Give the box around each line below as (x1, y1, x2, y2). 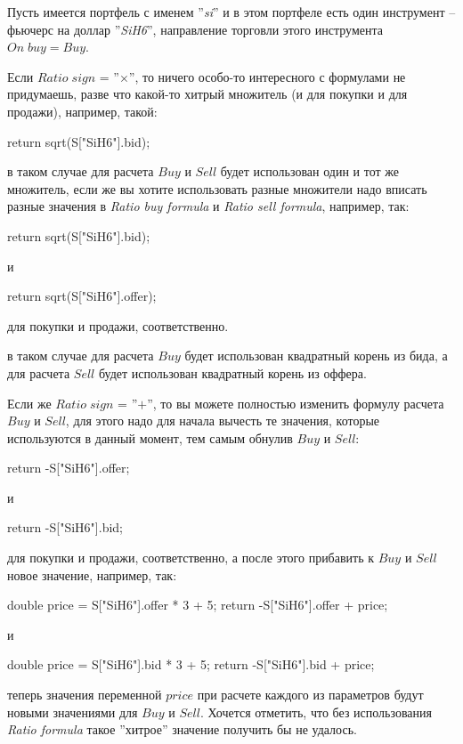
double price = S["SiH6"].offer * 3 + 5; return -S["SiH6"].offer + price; (7, 595, 388, 614)
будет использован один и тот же (220, 162, 399, 181)
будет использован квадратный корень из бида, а (184, 346, 448, 365)
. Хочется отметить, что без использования (199, 702, 432, 721)
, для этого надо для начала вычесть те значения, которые (65, 411, 380, 430)
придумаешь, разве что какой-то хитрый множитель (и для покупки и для (7, 85, 408, 103)
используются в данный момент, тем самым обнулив (7, 428, 293, 447)
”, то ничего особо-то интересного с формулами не (128, 67, 406, 85)
